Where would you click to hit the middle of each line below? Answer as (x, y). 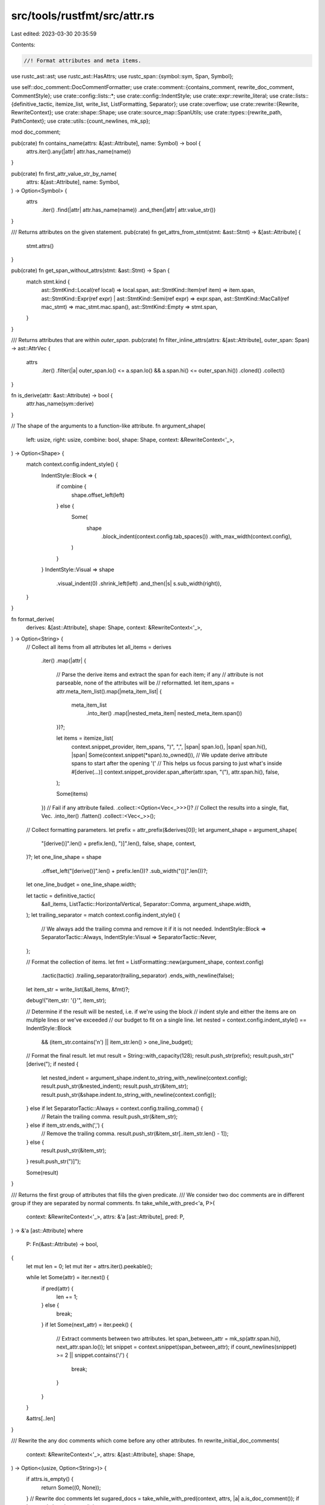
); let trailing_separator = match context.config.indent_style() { (103, 915)
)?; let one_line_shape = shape (64, 857)
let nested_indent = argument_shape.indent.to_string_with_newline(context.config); (144, 1078)
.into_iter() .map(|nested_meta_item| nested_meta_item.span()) (164, 713)
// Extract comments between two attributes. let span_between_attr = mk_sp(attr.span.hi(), (169, 1338)
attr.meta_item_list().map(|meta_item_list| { (109, 691)
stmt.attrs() (40, 246)
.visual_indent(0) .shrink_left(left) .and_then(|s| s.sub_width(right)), (139, 583)
